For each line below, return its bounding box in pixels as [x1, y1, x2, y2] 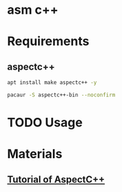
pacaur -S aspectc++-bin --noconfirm [7, 92, 116, 98]
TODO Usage [7, 115, 83, 131]
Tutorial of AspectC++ [7, 173, 105, 185]
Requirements [7, 34, 90, 50]
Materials [7, 147, 63, 162]
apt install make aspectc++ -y [7, 79, 97, 86]
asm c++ [7, 2, 59, 18]
